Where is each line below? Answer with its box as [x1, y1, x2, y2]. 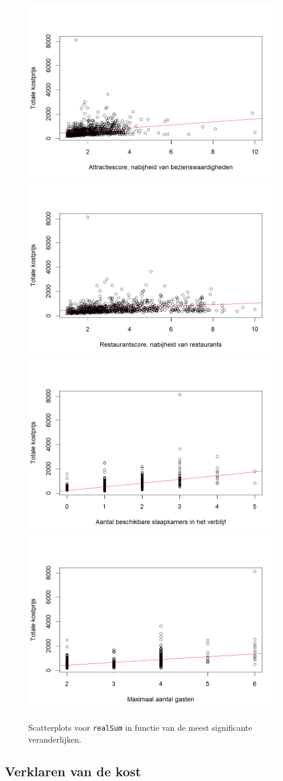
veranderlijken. [28, 733, 81, 745]
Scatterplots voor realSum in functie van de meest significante [28, 721, 252, 734]
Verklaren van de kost [5, 761, 141, 780]
